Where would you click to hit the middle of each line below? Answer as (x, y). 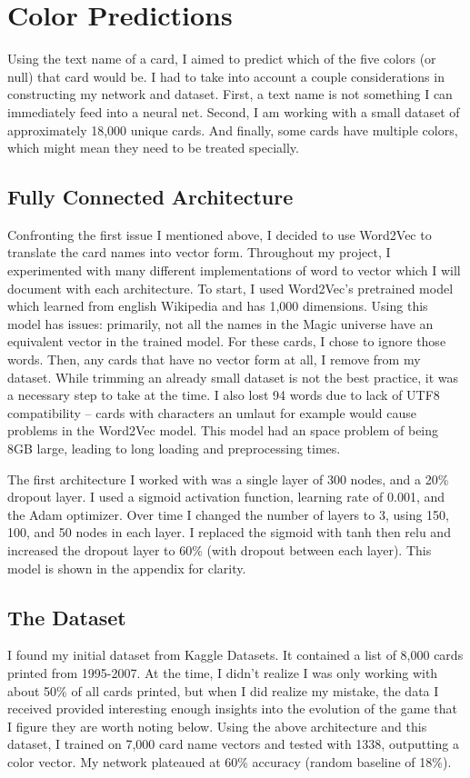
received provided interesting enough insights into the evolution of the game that (233, 708)
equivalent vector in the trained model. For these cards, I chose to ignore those (227, 341)
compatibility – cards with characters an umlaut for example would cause (212, 412)
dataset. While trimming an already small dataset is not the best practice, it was (233, 377)
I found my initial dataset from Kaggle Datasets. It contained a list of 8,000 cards (235, 655)
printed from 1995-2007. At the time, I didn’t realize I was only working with (223, 672)
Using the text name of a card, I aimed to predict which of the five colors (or (222, 59)
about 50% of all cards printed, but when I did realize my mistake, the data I (223, 690)
